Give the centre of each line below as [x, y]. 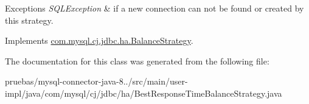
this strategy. [29, 20]
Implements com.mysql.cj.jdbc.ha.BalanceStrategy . [99, 40]
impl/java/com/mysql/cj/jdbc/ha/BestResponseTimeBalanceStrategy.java [144, 93]
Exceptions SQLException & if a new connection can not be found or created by [154, 8]
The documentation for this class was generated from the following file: [137, 61]
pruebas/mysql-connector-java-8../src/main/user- [96, 81]
